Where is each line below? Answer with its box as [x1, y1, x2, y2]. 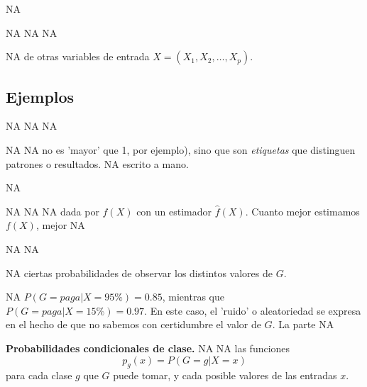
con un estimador [136, 203, 212, 218]
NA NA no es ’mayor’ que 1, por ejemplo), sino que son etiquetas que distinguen [6, 142, 356, 157]
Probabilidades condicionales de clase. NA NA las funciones [6, 340, 290, 355]
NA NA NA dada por [6, 203, 99, 218]
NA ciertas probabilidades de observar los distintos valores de [6, 265, 273, 280]
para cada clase [6, 368, 72, 383]
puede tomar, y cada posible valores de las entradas [113, 368, 337, 383]
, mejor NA [35, 218, 85, 232]
